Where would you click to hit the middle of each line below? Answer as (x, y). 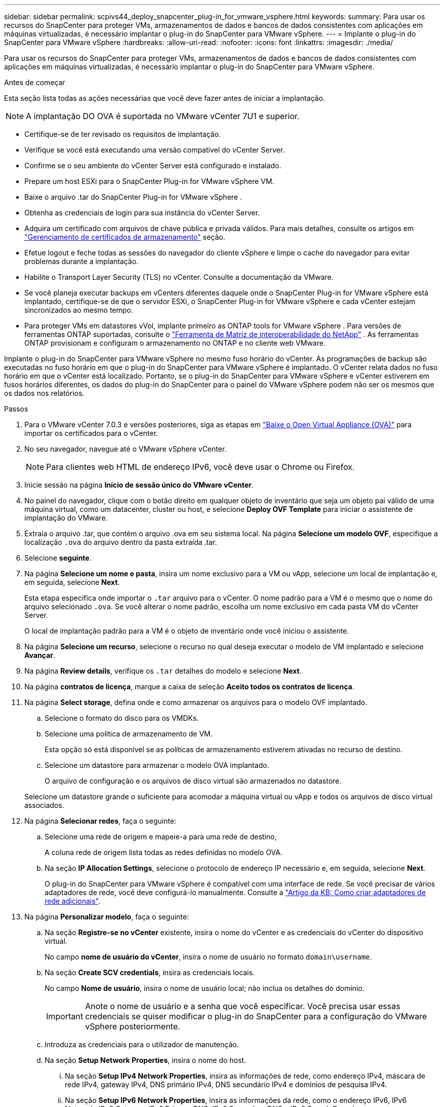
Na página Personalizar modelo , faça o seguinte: (107, 917)
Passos (16, 409)
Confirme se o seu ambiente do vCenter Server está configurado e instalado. (153, 165)
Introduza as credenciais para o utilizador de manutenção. (142, 1044)
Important (65, 1016)
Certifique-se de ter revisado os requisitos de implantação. (123, 134)
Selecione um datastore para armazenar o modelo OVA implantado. (157, 765)
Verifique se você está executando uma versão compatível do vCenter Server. (155, 150)
